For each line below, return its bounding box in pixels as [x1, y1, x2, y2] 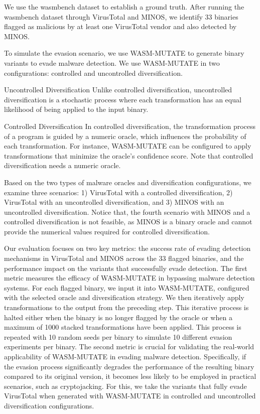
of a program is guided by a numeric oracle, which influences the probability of [4, 130, 246, 141]
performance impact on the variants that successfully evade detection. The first [4, 262, 247, 273]
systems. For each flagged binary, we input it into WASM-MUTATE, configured [4, 282, 249, 293]
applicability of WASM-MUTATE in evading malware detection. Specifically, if [4, 351, 246, 361]
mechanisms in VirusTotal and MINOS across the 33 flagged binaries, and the [4, 253, 244, 263]
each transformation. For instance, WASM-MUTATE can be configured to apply [4, 141, 251, 151]
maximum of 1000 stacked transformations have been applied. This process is [4, 322, 241, 332]
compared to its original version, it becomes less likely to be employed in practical [4, 371, 256, 381]
